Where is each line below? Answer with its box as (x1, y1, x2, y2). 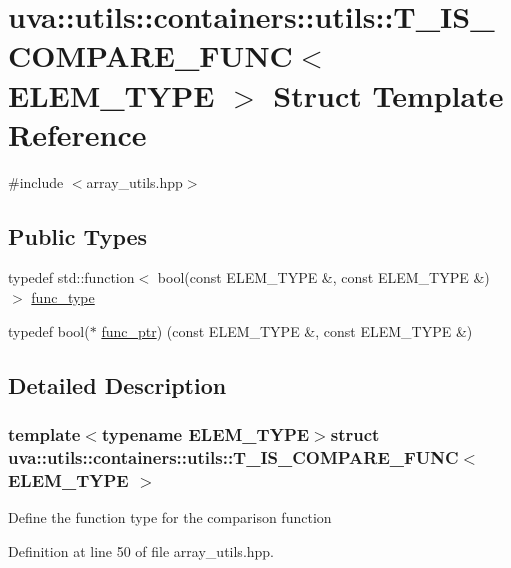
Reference (8, 113, 147, 154)
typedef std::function (8, 267, 135, 288)
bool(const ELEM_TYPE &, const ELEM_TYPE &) (157, 267, 490, 288)
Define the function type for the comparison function (8, 507, 332, 528)
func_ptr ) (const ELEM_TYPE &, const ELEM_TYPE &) (101, 320, 473, 341)
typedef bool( (8, 320, 90, 341)
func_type (31, 287, 95, 308)
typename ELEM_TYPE (101, 421, 310, 446)
